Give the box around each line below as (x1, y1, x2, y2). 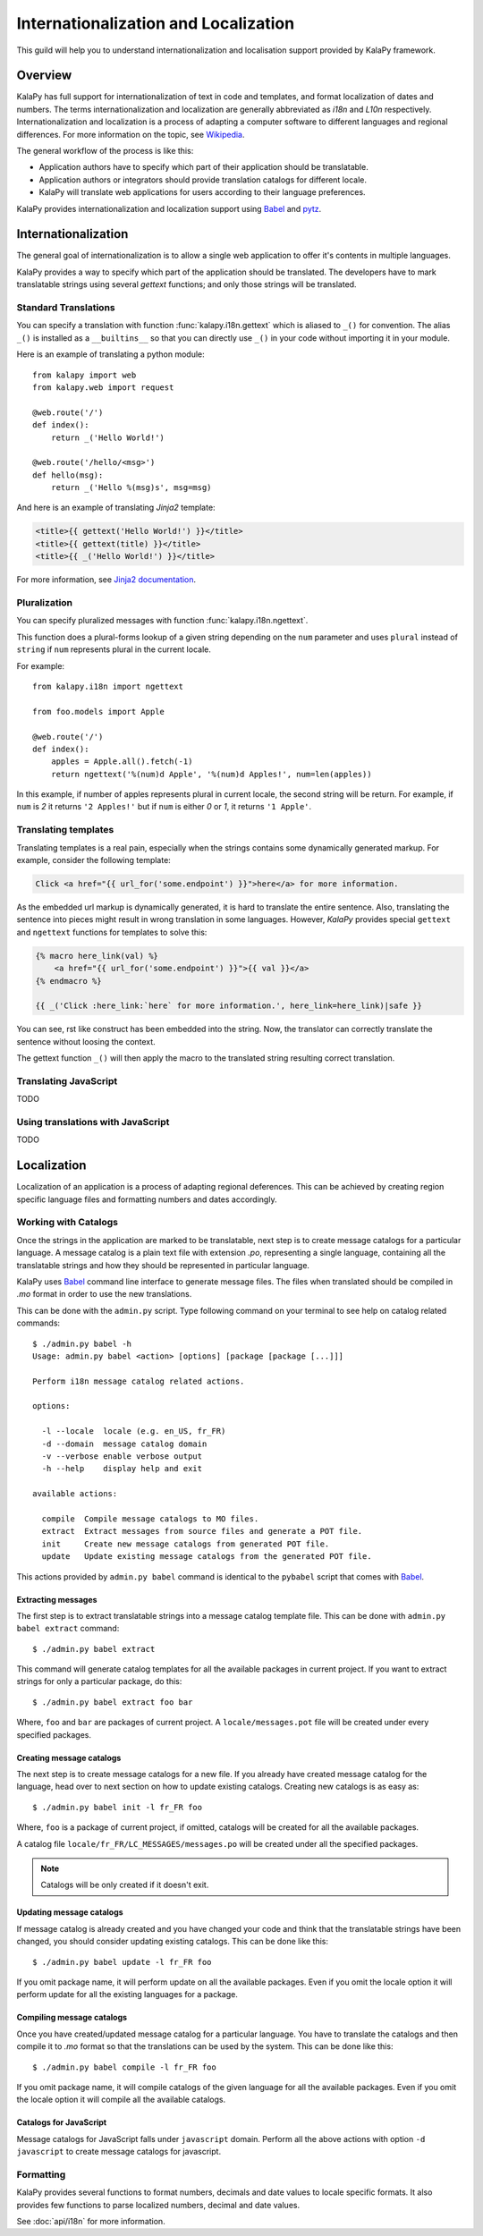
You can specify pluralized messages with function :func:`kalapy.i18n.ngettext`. (16, 615, 309, 626)
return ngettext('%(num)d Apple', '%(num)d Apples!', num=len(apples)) (50, 769, 372, 779)
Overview (16, 68, 72, 83)
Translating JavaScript (16, 1074, 118, 1087)
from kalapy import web (32, 369, 137, 380)
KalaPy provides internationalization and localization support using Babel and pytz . (16, 203, 322, 214)
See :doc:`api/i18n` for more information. (16, 2216, 165, 2226)
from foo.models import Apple (32, 707, 165, 716)
